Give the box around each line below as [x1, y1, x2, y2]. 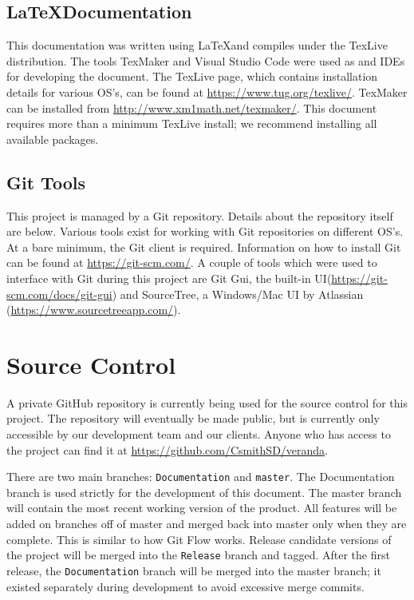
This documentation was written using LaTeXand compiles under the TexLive [6, 37, 388, 54]
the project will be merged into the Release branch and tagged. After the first [6, 546, 390, 563]
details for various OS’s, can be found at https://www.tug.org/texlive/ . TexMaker [6, 83, 408, 100]
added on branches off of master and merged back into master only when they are [6, 515, 407, 532]
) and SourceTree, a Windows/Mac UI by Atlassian [112, 285, 364, 302]
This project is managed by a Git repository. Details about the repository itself [6, 207, 393, 224]
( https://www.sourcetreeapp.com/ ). [6, 301, 181, 318]
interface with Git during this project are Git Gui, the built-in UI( [6, 269, 332, 286]
